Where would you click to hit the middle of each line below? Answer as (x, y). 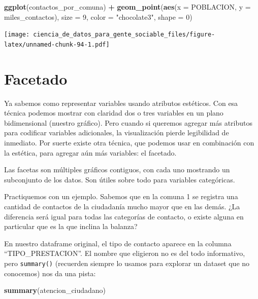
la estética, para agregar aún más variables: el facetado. (90, 152)
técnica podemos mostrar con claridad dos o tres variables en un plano (114, 113)
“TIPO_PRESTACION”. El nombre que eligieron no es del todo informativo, (125, 253)
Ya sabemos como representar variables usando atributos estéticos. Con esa (121, 103)
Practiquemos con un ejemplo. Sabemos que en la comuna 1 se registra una (121, 196)
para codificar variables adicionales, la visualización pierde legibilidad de (117, 133)
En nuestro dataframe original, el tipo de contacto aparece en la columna (118, 243)
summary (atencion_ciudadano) (55, 290)
